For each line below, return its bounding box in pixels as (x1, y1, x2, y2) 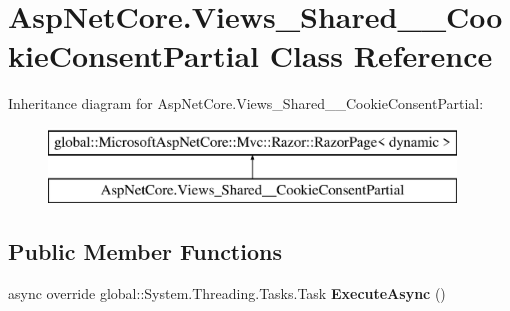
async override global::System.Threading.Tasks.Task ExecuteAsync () (8, 283, 446, 304)
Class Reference (269, 35, 493, 76)
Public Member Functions (8, 236, 282, 267)
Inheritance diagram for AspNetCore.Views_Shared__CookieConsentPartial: (8, 93, 484, 114)
